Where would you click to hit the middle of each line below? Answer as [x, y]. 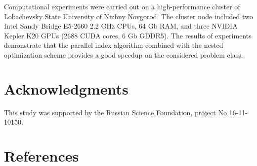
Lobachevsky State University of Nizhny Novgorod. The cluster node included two [128, 16]
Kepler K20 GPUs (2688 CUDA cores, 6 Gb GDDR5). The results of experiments [128, 35]
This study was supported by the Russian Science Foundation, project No [115, 112]
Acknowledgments [66, 88]
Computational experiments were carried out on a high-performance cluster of [122, 6]
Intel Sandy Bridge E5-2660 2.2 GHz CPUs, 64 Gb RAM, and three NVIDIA [121, 26]
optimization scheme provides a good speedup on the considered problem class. [124, 54]
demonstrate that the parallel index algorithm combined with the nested [114, 45]
